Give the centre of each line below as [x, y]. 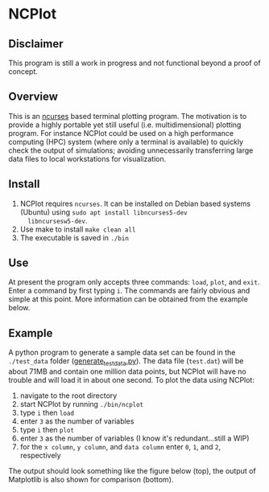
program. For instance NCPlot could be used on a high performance [121, 133]
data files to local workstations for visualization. [87, 158]
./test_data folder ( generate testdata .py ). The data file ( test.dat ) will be [126, 362]
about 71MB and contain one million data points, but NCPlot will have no [128, 371]
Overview [33, 97]
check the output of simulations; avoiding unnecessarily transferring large [131, 150]
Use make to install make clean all [78, 229]
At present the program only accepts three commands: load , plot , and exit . [134, 282]
